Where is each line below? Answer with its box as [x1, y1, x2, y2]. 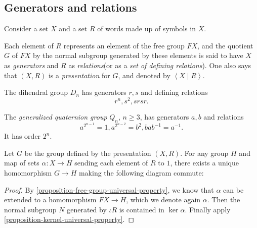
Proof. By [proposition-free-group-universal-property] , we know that [4, 184, 214, 195]
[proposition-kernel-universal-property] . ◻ [4, 214, 135, 224]
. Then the [207, 194, 240, 205]
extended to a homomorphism [4, 194, 97, 205]
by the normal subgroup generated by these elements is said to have [32, 50, 243, 61]
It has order [4, 131, 41, 141]
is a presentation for [48, 70, 110, 80]
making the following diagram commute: [78, 167, 204, 178]
